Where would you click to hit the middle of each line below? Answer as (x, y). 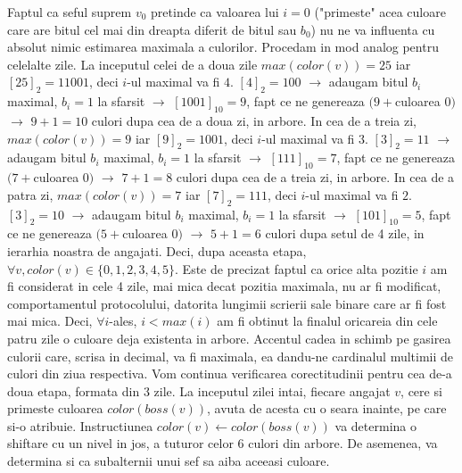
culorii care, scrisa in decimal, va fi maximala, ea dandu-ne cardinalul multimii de (231, 356)
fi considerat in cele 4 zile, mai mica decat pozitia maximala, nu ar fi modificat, (224, 286)
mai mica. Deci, (50, 321)
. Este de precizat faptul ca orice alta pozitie (297, 268)
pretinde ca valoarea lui (215, 12)
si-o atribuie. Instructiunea (80, 425)
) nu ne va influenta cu (373, 29)
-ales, (123, 321)
